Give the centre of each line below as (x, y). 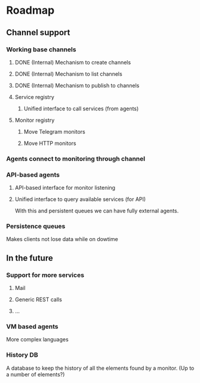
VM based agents (32, 327)
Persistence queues (36, 226)
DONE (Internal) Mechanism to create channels (73, 62)
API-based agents (33, 175)
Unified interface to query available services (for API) (80, 199)
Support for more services (45, 275)
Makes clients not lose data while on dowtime (62, 239)
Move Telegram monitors (54, 131)
